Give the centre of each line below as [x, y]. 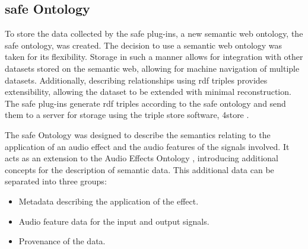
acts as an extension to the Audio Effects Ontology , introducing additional [142, 158]
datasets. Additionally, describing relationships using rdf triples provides [136, 80]
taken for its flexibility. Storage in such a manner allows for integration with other [154, 57]
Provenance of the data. [62, 241]
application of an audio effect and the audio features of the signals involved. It [147, 146]
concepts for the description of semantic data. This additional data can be [139, 169]
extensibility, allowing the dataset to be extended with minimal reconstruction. [148, 92]
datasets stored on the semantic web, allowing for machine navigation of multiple [152, 68]
